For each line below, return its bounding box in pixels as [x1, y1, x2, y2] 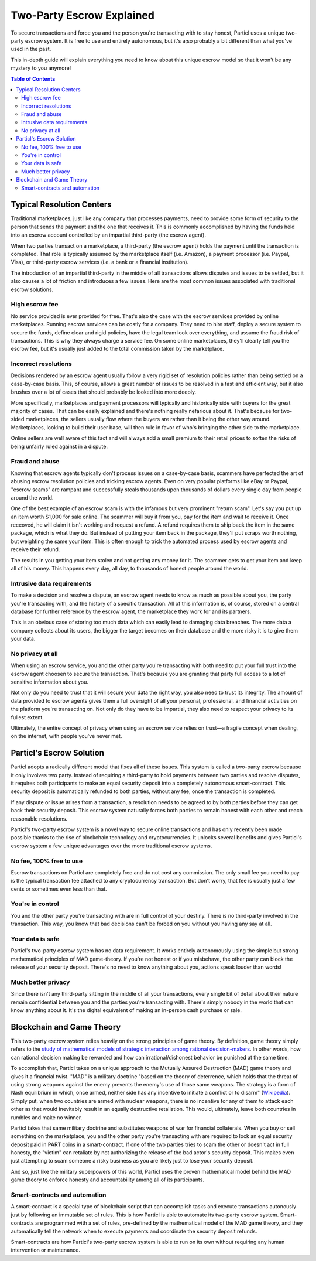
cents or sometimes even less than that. [11, 885, 108, 893]
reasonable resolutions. [11, 815, 67, 822]
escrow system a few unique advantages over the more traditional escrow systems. [11, 842, 212, 849]
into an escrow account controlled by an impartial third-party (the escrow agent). [11, 231, 206, 238]
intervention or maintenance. [11, 1246, 80, 1253]
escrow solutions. [11, 286, 54, 293]
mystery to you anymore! [11, 64, 71, 71]
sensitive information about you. [11, 678, 89, 685]
